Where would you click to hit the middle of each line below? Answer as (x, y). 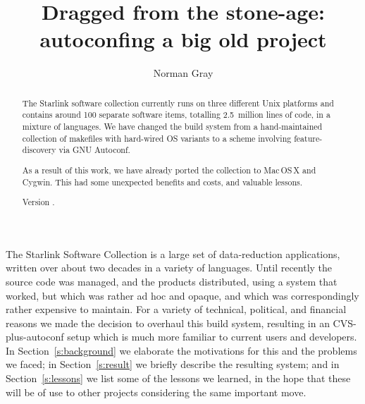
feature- (308, 138)
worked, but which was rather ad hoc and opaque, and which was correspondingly (182, 295)
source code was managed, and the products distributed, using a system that (172, 281)
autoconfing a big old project (183, 39)
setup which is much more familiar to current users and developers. (212, 337)
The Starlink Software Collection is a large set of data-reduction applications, (173, 253)
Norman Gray (183, 73)
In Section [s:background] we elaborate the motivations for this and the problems (181, 350)
